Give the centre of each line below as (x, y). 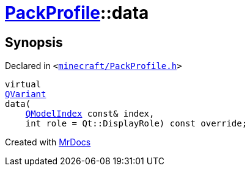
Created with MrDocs (48, 142)
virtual (23, 85)
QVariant (26, 94)
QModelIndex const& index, (90, 114)
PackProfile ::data (77, 13)
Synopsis (34, 42)
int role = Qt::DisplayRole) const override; (136, 124)
